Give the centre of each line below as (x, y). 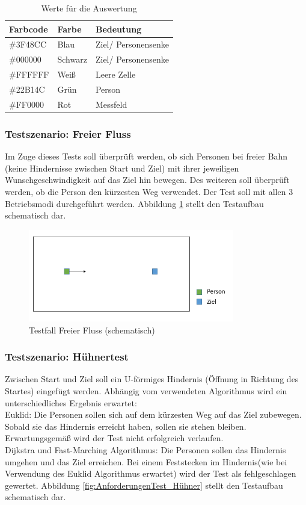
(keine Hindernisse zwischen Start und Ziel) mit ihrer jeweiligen (122, 168)
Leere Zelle (115, 74)
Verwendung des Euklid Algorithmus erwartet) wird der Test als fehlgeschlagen (151, 473)
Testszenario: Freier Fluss (68, 133)
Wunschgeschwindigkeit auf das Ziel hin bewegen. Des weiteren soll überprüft (147, 180)
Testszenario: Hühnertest (67, 357)
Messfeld (111, 104)
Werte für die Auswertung (89, 8)
